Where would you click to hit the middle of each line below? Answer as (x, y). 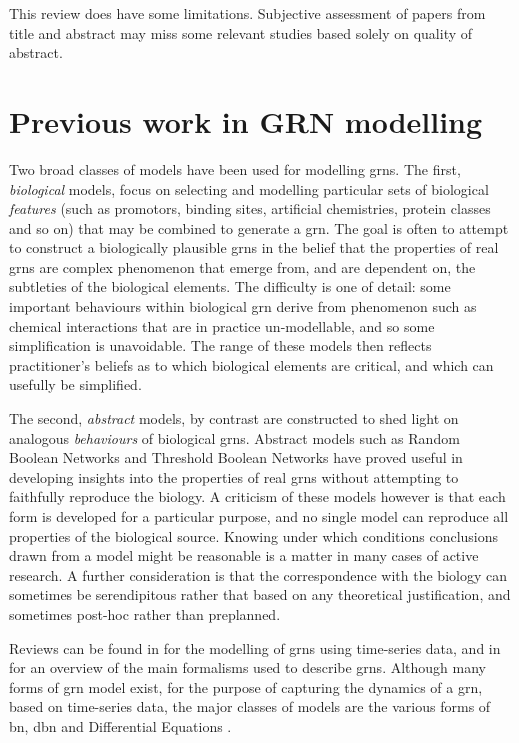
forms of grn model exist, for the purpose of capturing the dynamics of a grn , (246, 686)
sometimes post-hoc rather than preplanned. (145, 613)
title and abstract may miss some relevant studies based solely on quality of (241, 32)
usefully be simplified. (75, 384)
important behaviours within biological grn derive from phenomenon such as (243, 306)
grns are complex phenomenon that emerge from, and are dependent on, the (242, 266)
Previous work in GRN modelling (246, 120)
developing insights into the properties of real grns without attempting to (234, 476)
